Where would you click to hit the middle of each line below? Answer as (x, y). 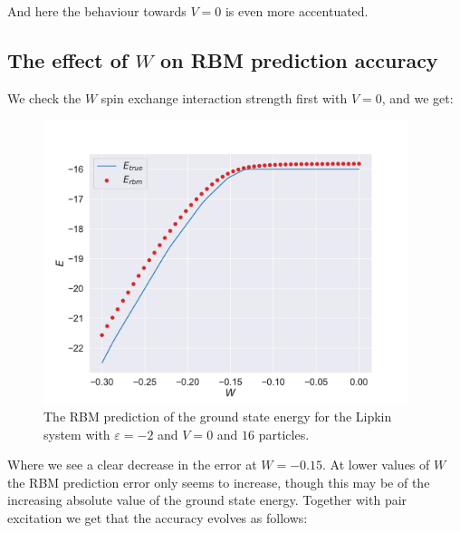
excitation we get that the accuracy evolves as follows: (158, 518)
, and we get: (417, 97)
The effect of (68, 59)
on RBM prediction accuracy (299, 59)
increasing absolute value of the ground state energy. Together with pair (207, 500)
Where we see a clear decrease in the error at (132, 465)
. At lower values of (376, 465)
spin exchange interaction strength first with (224, 97)
